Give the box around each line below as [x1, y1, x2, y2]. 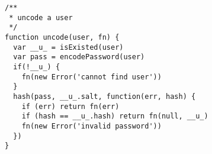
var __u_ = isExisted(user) [13, 43, 124, 52]
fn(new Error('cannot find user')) [21, 72, 162, 81]
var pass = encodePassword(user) [13, 53, 145, 62]
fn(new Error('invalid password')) [21, 121, 162, 130]
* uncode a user [9, 13, 73, 22]
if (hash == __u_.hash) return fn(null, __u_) [21, 112, 208, 121]
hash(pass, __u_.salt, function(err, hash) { [13, 92, 196, 101]
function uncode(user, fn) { [5, 33, 120, 41]
